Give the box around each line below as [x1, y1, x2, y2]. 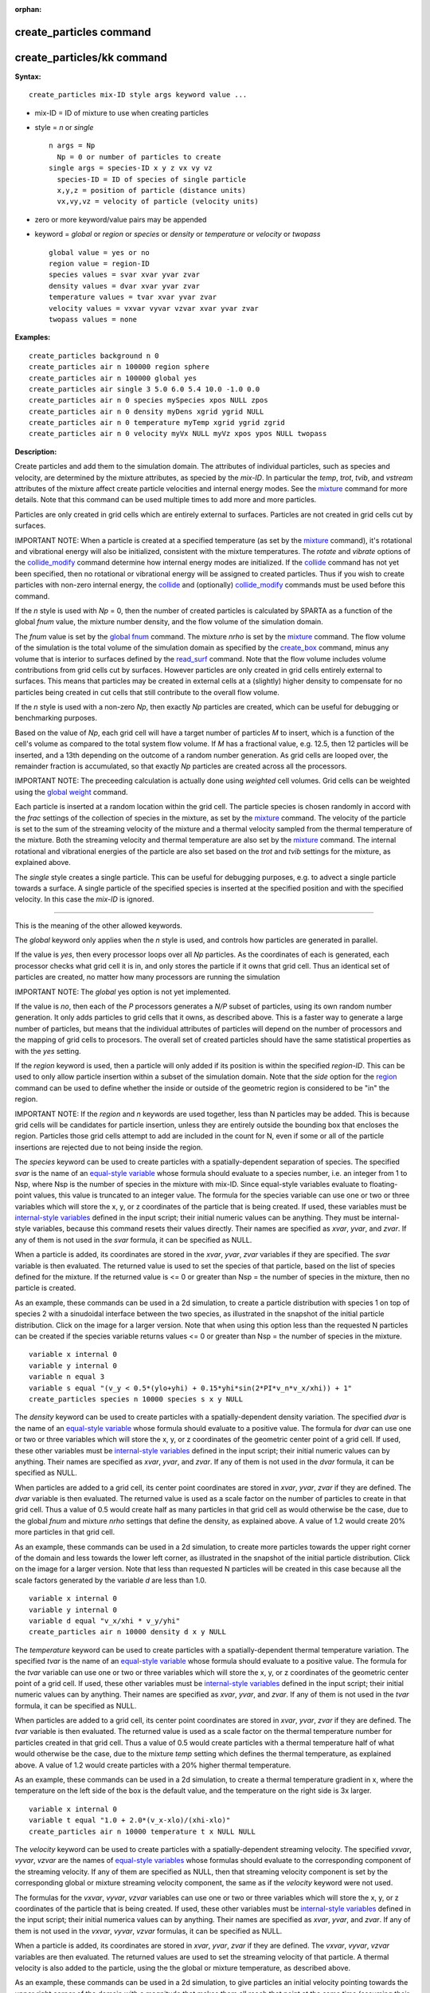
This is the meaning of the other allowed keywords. [14, 921, 183, 930]
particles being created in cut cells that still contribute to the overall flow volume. [14, 687, 280, 697]
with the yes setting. [14, 1046, 81, 1055]
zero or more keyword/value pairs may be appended [34, 214, 207, 224]
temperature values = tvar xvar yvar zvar [49, 293, 217, 302]
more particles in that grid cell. [14, 1527, 115, 1537]
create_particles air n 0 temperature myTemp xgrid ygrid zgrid [29, 419, 286, 427]
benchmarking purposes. [14, 713, 98, 723]
